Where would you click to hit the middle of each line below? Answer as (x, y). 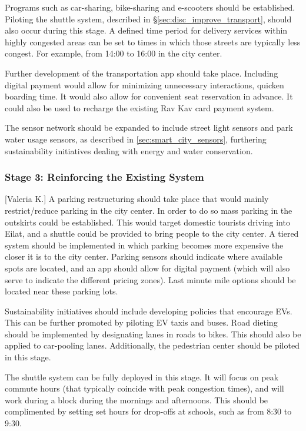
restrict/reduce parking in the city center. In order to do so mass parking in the (149, 210)
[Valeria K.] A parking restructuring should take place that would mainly (137, 199)
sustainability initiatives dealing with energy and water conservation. (129, 150)
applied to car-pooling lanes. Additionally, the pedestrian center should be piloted (152, 345)
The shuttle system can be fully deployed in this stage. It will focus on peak (142, 377)
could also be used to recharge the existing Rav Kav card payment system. (139, 107)
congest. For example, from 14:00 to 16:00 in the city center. (114, 53)
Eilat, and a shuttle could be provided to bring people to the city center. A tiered (152, 233)
